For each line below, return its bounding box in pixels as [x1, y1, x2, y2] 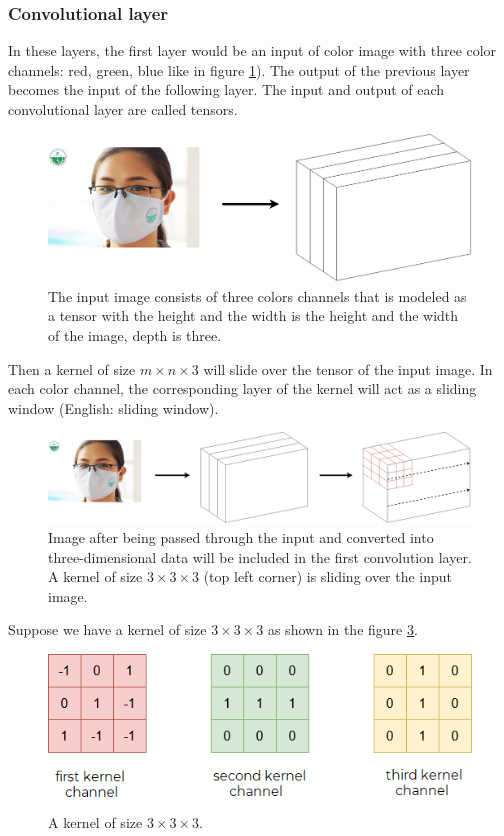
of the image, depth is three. [48, 325, 222, 346]
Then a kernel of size [8, 358, 136, 379]
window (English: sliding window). [8, 397, 219, 418]
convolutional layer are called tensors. [8, 99, 238, 119]
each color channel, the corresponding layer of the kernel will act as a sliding [8, 378, 477, 399]
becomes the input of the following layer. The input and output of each [8, 79, 445, 100]
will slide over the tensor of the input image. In [203, 358, 493, 379]
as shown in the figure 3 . [267, 619, 418, 640]
